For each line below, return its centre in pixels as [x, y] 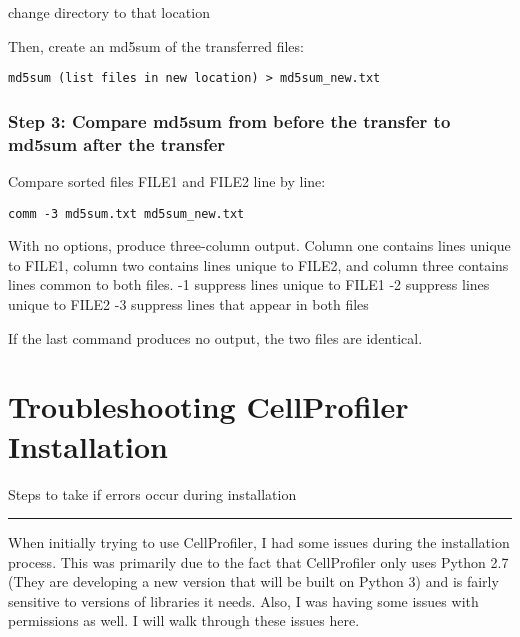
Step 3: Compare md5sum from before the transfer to [229, 120]
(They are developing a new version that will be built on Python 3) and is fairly [253, 581]
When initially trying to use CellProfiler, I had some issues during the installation [259, 542]
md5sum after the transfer [117, 143]
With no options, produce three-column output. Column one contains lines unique [259, 245]
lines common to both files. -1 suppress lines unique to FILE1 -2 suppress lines [249, 284]
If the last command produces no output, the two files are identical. [215, 337]
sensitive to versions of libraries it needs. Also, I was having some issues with [243, 600]
